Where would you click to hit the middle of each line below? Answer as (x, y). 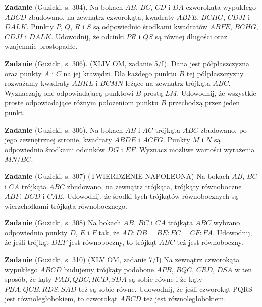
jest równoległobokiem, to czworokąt (61, 299)
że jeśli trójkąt (27, 242)
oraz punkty (23, 73)
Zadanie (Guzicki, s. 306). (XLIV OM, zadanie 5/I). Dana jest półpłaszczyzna (127, 63)
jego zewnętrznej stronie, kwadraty (58, 139)
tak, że (109, 232)
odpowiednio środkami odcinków (55, 149)
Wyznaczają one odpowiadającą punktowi (69, 93)
